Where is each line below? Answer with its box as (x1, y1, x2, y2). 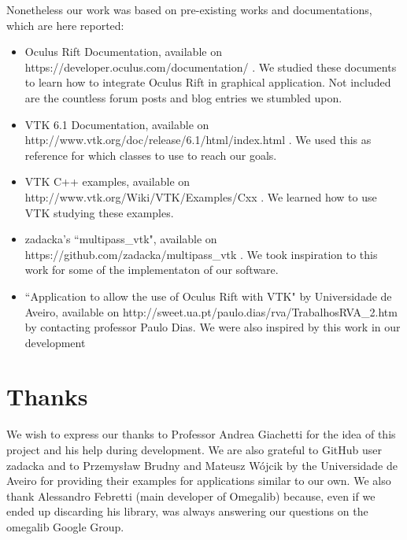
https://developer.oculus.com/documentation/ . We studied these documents (24, 58, 397, 75)
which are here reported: (6, 17, 124, 33)
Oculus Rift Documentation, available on (24, 43, 222, 60)
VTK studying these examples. (24, 204, 174, 220)
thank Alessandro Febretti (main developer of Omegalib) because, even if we (6, 487, 376, 504)
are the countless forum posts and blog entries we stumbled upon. (24, 89, 342, 105)
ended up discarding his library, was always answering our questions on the (6, 503, 368, 520)
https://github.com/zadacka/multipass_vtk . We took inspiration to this (24, 246, 378, 262)
